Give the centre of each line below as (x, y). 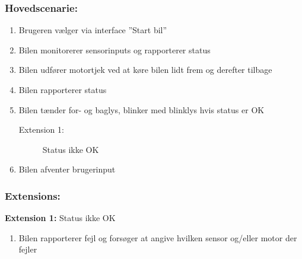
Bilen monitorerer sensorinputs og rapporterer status (115, 49)
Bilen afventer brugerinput (67, 169)
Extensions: (33, 195)
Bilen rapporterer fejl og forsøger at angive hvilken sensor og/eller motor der (158, 237)
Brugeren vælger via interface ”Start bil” (93, 30)
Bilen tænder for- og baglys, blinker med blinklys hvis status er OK (142, 109)
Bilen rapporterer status (63, 89)
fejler (28, 249)
